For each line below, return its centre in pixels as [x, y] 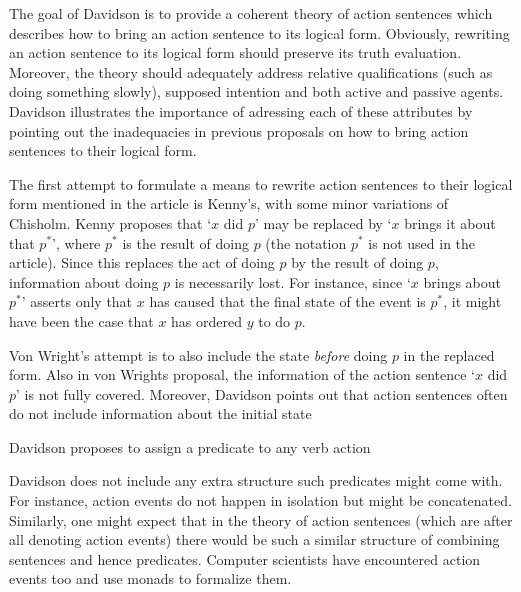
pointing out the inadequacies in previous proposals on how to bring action [239, 130]
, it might [472, 301]
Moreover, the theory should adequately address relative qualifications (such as [251, 71]
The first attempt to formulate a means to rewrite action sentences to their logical [261, 183]
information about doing [84, 281]
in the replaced [449, 354]
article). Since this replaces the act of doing [142, 262]
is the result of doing [185, 242]
